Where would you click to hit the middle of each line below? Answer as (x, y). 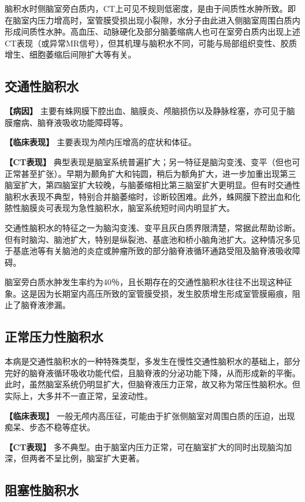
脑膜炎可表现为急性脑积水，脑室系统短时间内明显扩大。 (128, 208)
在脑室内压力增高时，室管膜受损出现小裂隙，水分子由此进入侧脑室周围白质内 (152, 20)
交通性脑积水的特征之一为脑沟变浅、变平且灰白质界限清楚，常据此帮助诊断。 (152, 227)
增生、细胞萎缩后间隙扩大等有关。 (70, 54)
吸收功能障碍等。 (95, 122)
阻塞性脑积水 (42, 490)
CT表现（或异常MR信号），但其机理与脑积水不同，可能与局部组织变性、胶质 (151, 43)
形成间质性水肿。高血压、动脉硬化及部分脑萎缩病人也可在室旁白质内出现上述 (152, 31)
